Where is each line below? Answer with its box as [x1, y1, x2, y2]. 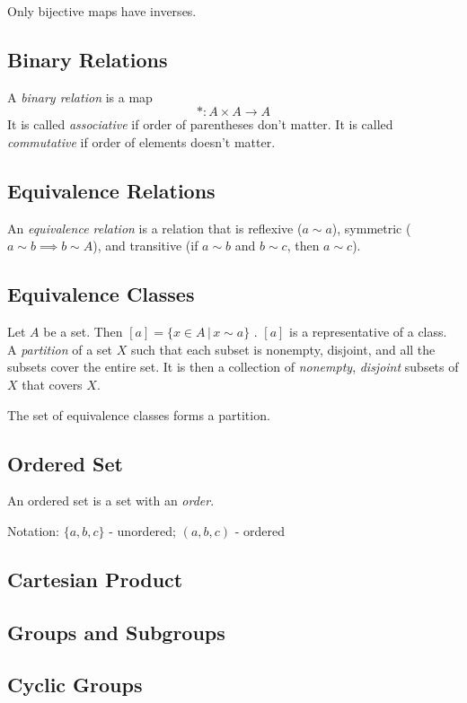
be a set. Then [43, 322, 123, 341]
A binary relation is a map [7, 87, 153, 106]
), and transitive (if [93, 236, 198, 255]
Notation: [7, 521, 59, 540]
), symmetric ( [331, 218, 411, 237]
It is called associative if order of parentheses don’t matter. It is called [7, 115, 393, 134]
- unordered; [109, 521, 176, 540]
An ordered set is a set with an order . [7, 491, 215, 510]
